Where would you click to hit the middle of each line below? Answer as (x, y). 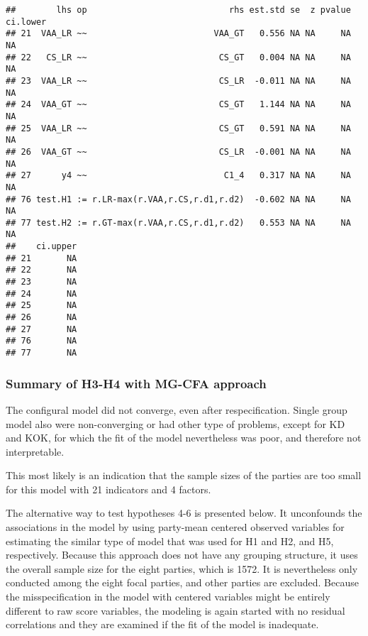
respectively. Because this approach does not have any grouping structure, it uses (182, 555)
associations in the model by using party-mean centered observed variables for (175, 527)
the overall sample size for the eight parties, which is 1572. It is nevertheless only (182, 568)
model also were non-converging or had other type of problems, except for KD (175, 423)
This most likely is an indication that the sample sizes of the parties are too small (184, 475)
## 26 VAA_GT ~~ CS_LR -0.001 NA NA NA (178, 152)
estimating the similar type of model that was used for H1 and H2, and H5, (170, 541)
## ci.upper (41, 247)
